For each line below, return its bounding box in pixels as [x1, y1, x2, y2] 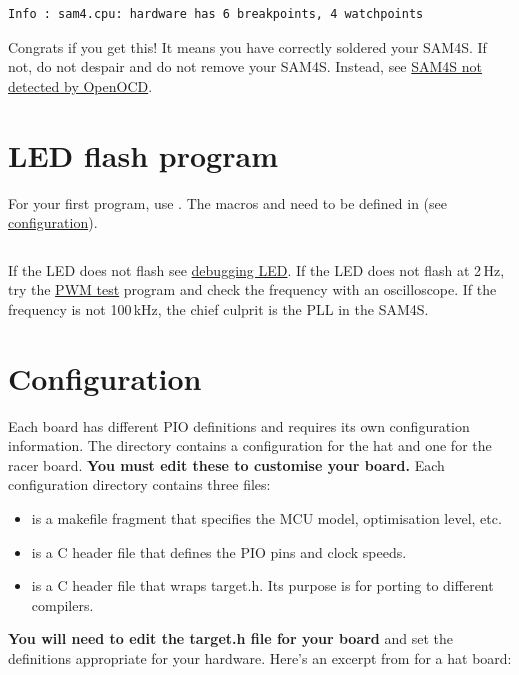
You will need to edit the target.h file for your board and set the [8, 628, 453, 649]
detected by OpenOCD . [8, 75, 153, 96]
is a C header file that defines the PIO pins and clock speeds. [31, 541, 407, 562]
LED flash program [8, 134, 278, 175]
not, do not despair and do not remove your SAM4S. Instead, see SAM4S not [8, 56, 483, 77]
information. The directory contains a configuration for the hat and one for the [8, 435, 492, 456]
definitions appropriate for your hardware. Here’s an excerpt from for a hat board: [8, 647, 512, 668]
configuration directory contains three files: [8, 474, 271, 495]
